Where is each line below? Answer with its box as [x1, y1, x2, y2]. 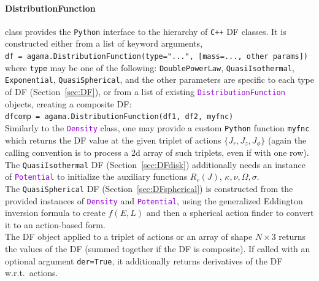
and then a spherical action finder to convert [146, 206, 314, 219]
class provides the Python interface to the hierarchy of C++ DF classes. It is [5, 25, 286, 37]
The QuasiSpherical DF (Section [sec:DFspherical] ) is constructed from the [5, 182, 293, 194]
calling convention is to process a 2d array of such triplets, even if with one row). [5, 146, 309, 159]
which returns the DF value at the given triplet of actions [5, 133, 221, 146]
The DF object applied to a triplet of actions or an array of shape [5, 230, 253, 243]
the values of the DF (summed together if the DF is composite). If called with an [5, 242, 310, 255]
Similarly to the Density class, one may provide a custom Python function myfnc [5, 121, 310, 134]
